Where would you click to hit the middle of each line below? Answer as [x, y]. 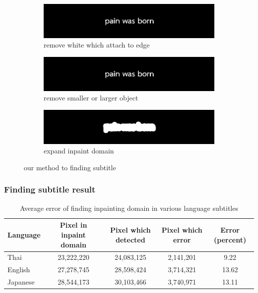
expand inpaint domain [79, 151]
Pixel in [73, 225]
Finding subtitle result [50, 189]
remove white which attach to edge [97, 45]
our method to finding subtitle [70, 167]
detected [130, 239]
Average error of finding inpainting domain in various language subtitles [129, 208]
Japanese [21, 282]
